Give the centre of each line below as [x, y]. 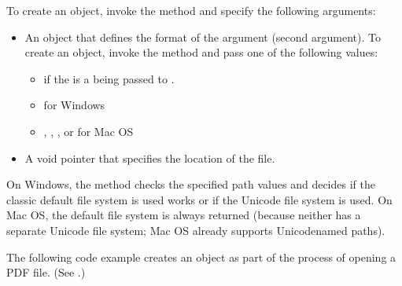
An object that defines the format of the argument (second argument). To [203, 37]
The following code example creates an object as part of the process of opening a [201, 257]
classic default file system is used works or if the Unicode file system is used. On [199, 199]
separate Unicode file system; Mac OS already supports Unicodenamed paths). [196, 230]
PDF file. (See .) [46, 272]
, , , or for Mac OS [89, 131]
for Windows [74, 105]
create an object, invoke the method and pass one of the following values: [201, 52]
